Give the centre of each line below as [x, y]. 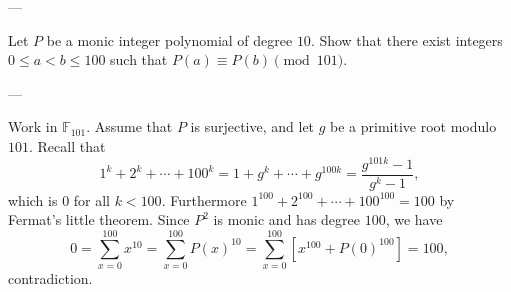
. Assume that [129, 126]
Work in [33, 126]
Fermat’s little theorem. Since [99, 219]
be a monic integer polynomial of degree [169, 39]
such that [139, 59]
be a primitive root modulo [413, 126]
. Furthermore [204, 199]
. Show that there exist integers [406, 39]
